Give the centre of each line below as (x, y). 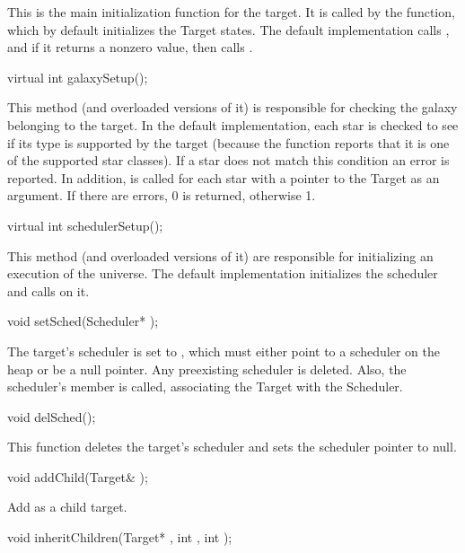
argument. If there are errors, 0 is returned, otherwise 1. (162, 195)
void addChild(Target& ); (78, 476)
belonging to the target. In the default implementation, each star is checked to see (233, 124)
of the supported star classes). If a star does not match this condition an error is (228, 160)
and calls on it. (48, 290)
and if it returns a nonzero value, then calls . (130, 47)
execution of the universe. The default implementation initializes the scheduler (223, 273)
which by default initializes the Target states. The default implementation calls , (228, 29)
